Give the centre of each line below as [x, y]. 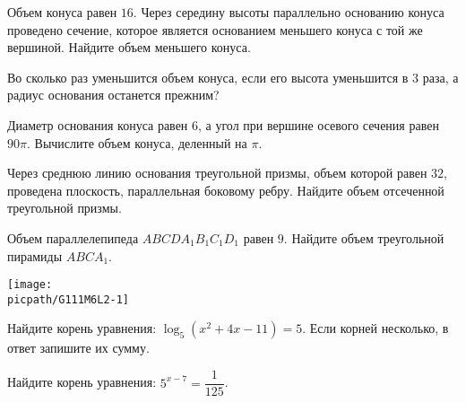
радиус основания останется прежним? [113, 95]
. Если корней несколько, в [375, 328]
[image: [30, 285]
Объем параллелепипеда [73, 237]
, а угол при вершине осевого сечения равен [319, 124]
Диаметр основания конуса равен [98, 124]
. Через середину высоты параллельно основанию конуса [289, 12]
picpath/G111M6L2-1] [69, 299]
